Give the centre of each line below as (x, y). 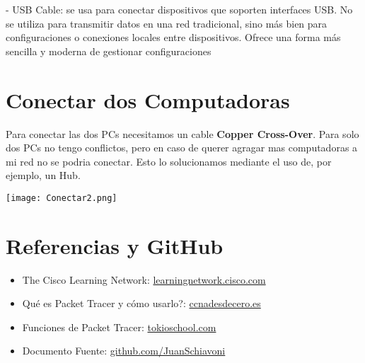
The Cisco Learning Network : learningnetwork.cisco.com (144, 279)
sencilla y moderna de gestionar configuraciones (109, 51)
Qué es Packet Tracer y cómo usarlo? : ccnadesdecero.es (141, 303)
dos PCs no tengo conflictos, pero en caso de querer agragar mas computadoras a (182, 148)
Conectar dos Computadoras (148, 99)
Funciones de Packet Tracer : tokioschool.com (119, 327)
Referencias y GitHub (115, 245)
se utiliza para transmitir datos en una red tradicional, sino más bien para (167, 23)
